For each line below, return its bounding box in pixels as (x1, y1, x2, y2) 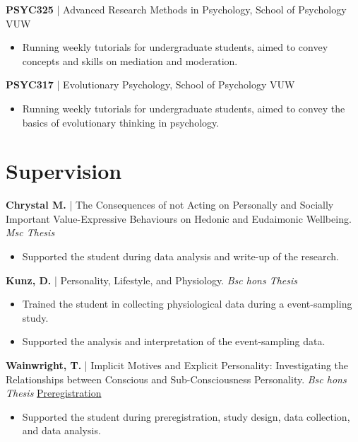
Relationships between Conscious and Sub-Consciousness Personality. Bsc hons (6, 371, 347, 386)
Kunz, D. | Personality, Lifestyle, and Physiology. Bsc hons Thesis (6, 272, 298, 287)
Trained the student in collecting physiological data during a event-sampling (22, 296, 352, 311)
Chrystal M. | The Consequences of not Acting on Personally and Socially (6, 197, 334, 212)
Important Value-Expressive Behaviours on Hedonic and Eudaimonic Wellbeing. (6, 211, 352, 226)
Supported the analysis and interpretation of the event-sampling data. (22, 334, 326, 349)
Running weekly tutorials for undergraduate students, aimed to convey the (22, 100, 345, 115)
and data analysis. (22, 423, 101, 438)
